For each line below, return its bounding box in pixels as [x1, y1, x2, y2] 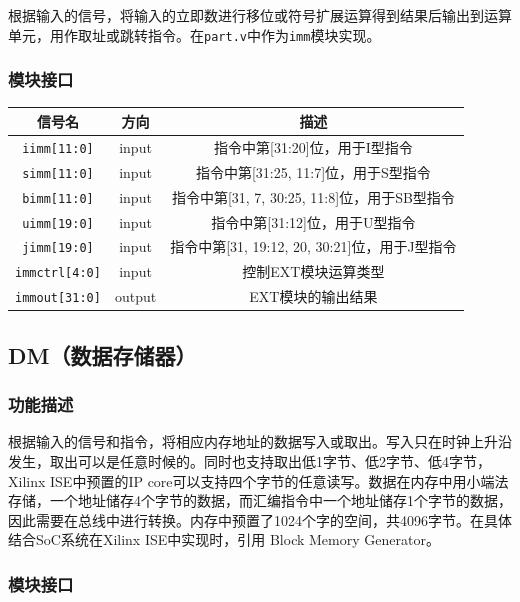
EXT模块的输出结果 [249, 286, 378, 307]
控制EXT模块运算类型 [242, 261, 385, 282]
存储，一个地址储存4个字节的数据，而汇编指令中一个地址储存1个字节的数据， [8, 490, 512, 511]
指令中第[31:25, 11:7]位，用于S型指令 [195, 161, 431, 182]
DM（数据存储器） [8, 339, 197, 370]
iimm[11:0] [22, 141, 94, 156]
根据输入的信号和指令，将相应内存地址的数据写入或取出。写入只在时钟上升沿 [8, 431, 512, 452]
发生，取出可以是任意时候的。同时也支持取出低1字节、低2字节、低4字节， [8, 451, 491, 471]
